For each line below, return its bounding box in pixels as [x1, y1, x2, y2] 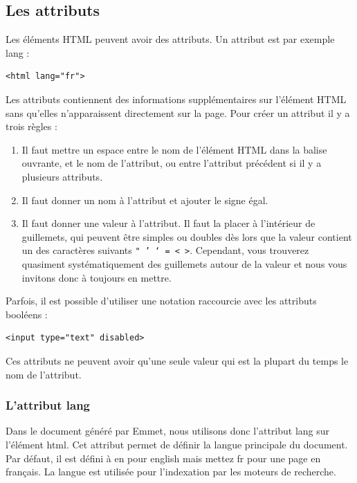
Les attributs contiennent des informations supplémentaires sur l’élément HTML [6, 91, 347, 106]
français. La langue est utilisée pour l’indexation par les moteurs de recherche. [6, 464, 336, 479]
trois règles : [6, 119, 57, 134]
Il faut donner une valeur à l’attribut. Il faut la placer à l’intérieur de [21, 216, 315, 230]
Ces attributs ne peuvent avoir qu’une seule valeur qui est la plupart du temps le [6, 353, 349, 367]
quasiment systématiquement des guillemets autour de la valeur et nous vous [21, 256, 347, 271]
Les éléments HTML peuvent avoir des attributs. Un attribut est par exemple [6, 32, 335, 46]
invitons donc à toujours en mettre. [21, 270, 172, 284]
